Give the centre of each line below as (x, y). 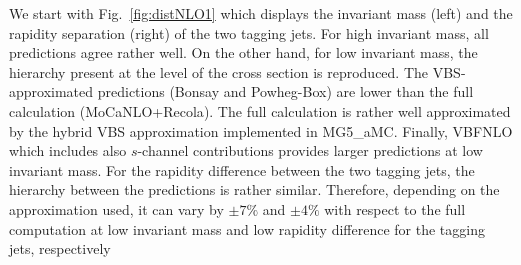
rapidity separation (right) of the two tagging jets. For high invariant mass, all (249, 32)
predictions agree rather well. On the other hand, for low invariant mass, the (243, 52)
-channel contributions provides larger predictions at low (310, 150)
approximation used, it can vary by (116, 208)
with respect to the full (395, 208)
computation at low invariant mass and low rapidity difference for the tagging (247, 228)
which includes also (68, 150)
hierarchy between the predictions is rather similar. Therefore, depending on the (254, 189)
